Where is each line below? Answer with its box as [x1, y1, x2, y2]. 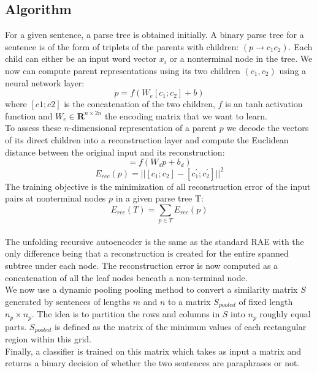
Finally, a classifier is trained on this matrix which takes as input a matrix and [5, 344, 302, 357]
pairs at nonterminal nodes [5, 192, 106, 205]
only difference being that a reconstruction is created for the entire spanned [5, 247, 289, 260]
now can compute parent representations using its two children [5, 64, 240, 77]
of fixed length [239, 295, 293, 307]
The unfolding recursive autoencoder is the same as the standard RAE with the [5, 235, 304, 247]
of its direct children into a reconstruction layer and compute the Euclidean [5, 133, 289, 146]
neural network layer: [5, 76, 85, 89]
